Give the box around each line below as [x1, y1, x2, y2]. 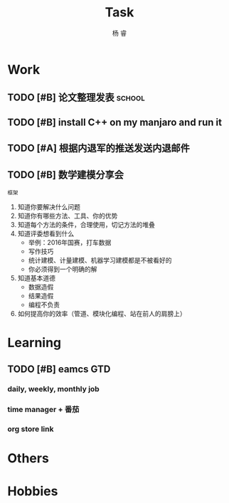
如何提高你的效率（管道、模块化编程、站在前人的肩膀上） [17, 309, 186, 317]
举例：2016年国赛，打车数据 [28, 238, 112, 246]
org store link [7, 424, 54, 434]
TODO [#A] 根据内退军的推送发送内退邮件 [7, 142, 190, 154]
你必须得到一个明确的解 [28, 265, 97, 273]
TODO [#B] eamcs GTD [7, 363, 111, 375]
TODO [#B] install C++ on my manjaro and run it [7, 116, 223, 128]
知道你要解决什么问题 [17, 202, 80, 211]
